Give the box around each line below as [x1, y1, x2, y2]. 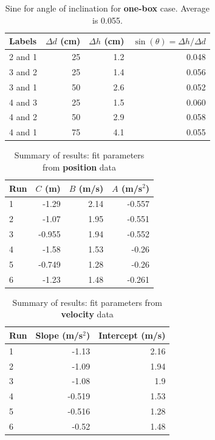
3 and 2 [9, 65, 37, 78]
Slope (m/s [35, 328, 83, 341]
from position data [43, 160, 117, 173]
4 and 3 [9, 95, 37, 108]
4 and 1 [9, 126, 37, 138]
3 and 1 [9, 80, 37, 93]
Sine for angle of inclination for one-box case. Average [5, 2, 210, 14]
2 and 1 [9, 50, 37, 63]
